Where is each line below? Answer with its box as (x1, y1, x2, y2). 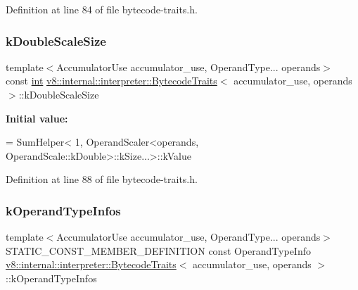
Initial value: (6, 111, 68, 125)
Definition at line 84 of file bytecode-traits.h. (6, 2, 198, 16)
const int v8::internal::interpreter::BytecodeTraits (6, 73, 217, 88)
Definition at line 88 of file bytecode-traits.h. (6, 172, 198, 187)
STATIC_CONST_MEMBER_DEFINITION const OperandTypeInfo (6, 243, 311, 258)
